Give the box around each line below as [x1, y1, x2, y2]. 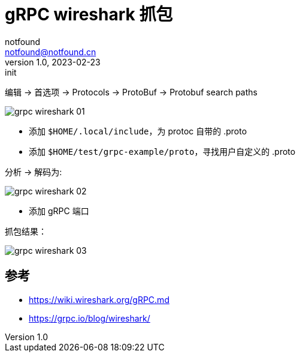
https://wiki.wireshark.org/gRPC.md [29, 294, 169, 305]
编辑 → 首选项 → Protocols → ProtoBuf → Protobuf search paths [5, 86, 257, 97]
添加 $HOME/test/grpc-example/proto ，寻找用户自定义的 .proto [29, 146, 296, 157]
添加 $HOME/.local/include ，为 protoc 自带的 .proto [29, 125, 247, 136]
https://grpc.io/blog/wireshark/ [29, 313, 150, 323]
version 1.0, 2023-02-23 [5, 56, 101, 67]
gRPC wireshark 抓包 [5, 4, 173, 25]
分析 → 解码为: [5, 166, 62, 177]
